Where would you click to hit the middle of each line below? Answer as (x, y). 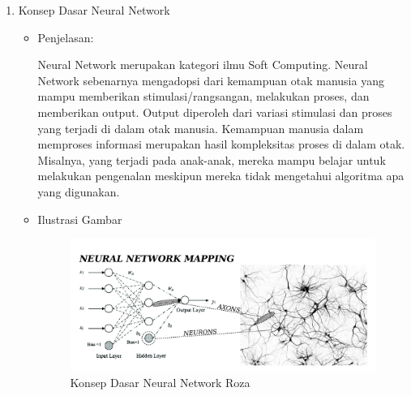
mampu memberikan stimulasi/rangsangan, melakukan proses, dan (203, 96)
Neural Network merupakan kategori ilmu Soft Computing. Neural (203, 65)
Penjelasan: (66, 37)
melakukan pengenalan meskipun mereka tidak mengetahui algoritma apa (221, 176)
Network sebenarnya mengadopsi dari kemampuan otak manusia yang (211, 80)
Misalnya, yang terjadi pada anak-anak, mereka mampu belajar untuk (212, 159)
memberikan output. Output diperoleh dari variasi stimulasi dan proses (215, 112)
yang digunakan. (79, 191)
